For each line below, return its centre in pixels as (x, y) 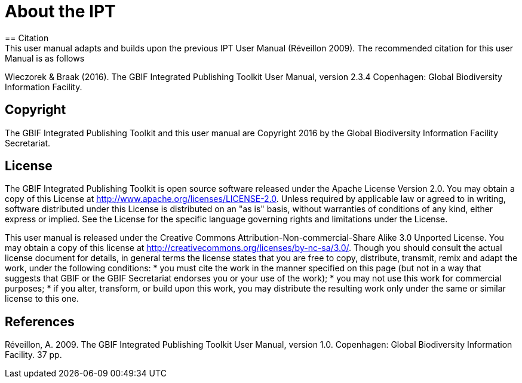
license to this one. (42, 299)
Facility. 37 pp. (33, 355)
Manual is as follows (45, 58)
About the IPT (60, 11)
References (40, 321)
